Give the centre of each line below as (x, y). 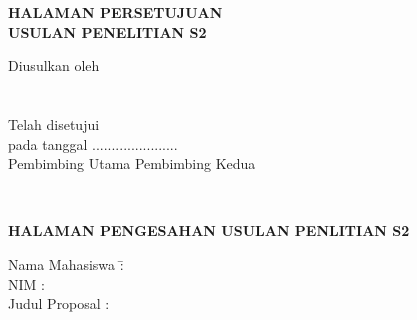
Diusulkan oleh (54, 65)
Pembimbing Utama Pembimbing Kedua (132, 163)
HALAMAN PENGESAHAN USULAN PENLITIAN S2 (209, 230)
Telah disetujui (54, 123)
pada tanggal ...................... (93, 143)
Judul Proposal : (59, 303)
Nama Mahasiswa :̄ (66, 263)
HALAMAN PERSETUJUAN (115, 12)
